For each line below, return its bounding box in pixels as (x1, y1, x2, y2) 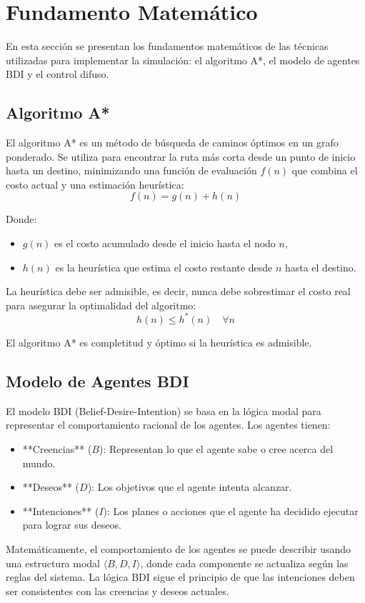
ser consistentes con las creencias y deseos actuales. (6, 583, 229, 598)
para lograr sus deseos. (22, 517, 121, 532)
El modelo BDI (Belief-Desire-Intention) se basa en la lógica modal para (6, 403, 321, 418)
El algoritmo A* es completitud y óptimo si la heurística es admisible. (6, 334, 312, 349)
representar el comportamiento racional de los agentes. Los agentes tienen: (6, 417, 331, 432)
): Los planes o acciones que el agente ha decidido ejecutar (103, 503, 359, 518)
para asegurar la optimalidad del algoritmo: (6, 297, 196, 312)
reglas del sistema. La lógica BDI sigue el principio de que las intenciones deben (6, 569, 355, 584)
